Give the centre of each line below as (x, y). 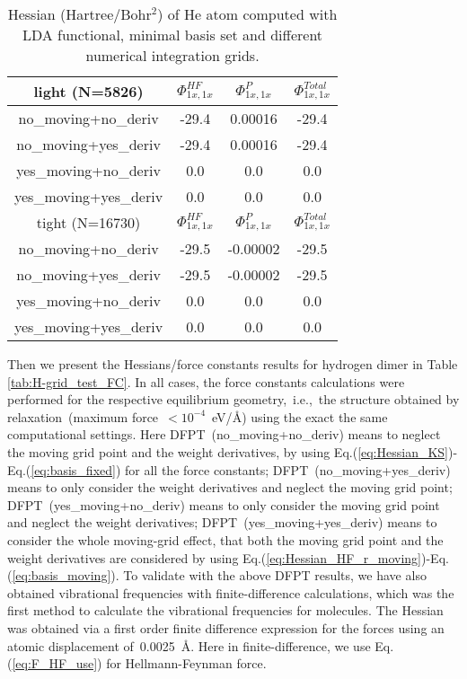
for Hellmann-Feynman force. (186, 663)
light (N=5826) (88, 91)
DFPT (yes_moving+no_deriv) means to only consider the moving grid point (224, 504)
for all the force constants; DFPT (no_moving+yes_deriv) (288, 469)
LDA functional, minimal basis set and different (172, 35)
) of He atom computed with (247, 14)
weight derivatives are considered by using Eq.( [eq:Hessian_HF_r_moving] (215, 557)
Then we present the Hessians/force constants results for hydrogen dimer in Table (233, 364)
